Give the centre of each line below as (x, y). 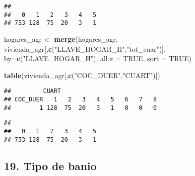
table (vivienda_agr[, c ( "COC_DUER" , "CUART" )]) (82, 75)
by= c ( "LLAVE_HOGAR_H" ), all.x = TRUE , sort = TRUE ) (98, 58)
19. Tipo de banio (50, 165)
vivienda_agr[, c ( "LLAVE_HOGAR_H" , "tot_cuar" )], (85, 48)
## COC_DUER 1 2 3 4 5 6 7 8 (80, 99)
